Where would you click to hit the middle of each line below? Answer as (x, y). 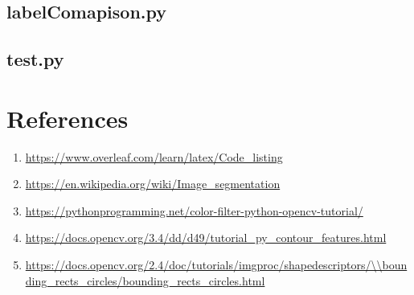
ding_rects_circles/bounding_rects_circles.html (145, 280)
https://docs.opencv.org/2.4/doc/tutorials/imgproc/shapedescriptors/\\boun (216, 265)
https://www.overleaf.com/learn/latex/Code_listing (154, 156)
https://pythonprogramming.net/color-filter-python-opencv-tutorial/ (194, 210)
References (68, 118)
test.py (35, 59)
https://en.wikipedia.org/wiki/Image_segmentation (153, 184)
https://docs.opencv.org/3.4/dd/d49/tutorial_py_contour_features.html (206, 238)
